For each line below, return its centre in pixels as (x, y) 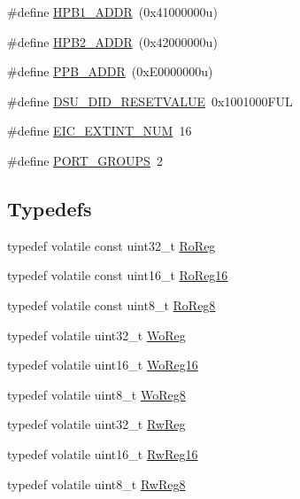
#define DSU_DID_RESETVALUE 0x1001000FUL (150, 101)
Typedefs (50, 208)
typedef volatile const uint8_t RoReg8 (112, 304)
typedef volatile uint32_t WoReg (96, 335)
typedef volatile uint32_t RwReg (96, 424)
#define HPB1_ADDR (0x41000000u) (112, 12)
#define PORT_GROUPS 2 (85, 160)
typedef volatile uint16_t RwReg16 (103, 453)
